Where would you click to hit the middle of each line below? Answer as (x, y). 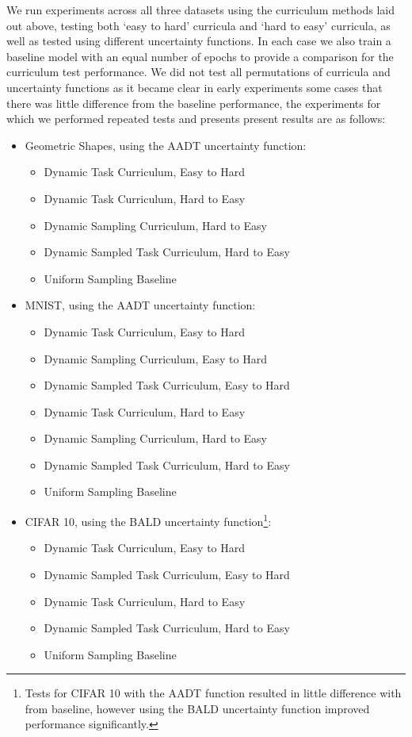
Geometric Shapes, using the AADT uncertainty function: (166, 145)
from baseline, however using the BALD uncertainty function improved (197, 708)
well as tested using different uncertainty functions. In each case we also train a (199, 41)
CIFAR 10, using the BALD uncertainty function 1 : (148, 520)
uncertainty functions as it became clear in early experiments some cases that (195, 87)
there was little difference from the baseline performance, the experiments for (194, 103)
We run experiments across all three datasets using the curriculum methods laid (200, 10)
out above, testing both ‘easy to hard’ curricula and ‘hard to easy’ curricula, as (198, 25)
